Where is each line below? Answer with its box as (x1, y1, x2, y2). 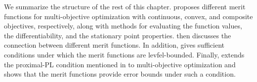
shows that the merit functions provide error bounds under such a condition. (4, 69, 236, 79)
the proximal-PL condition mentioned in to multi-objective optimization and (4, 59, 236, 69)
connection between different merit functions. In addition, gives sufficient (4, 40, 224, 50)
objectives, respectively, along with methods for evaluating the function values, (4, 21, 242, 31)
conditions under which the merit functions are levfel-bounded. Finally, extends (4, 49, 245, 59)
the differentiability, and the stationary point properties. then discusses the (4, 30, 231, 40)
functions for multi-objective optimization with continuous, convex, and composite (4, 11, 253, 21)
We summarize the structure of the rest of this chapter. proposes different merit (4, 1, 246, 11)
